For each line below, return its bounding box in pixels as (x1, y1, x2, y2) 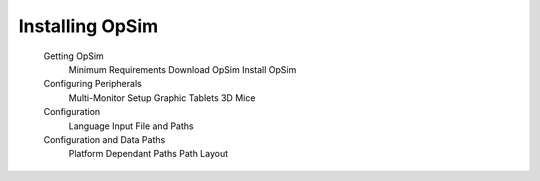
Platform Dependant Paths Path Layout (68, 148, 229, 160)
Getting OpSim (43, 50, 104, 62)
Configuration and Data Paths (43, 133, 166, 145)
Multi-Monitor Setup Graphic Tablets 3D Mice (68, 91, 256, 104)
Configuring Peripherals (43, 78, 142, 90)
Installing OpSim (18, 15, 159, 37)
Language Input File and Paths (68, 120, 194, 132)
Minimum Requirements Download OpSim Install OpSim (68, 63, 297, 75)
